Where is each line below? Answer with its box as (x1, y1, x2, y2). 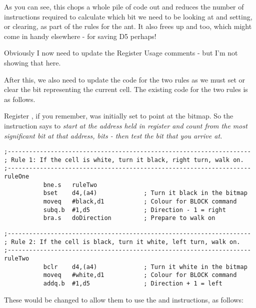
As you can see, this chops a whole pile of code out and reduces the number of (4, 1, 244, 11)
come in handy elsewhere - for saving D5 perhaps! (4, 30, 156, 41)
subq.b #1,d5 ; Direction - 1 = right (43, 206, 226, 213)
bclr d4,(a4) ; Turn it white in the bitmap (43, 263, 247, 270)
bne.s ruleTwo (43, 181, 97, 188)
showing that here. (4, 57, 61, 67)
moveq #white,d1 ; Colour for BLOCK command (43, 271, 237, 279)
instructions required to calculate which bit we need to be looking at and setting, (4, 11, 252, 21)
